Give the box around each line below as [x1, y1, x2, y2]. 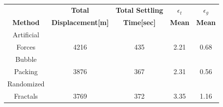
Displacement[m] [51, 17, 109, 27]
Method [12, 17, 40, 27]
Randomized [7, 78, 45, 88]
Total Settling [115, 5, 164, 15]
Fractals [14, 90, 38, 101]
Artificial [12, 29, 39, 40]
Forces [16, 42, 36, 52]
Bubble [15, 53, 37, 64]
